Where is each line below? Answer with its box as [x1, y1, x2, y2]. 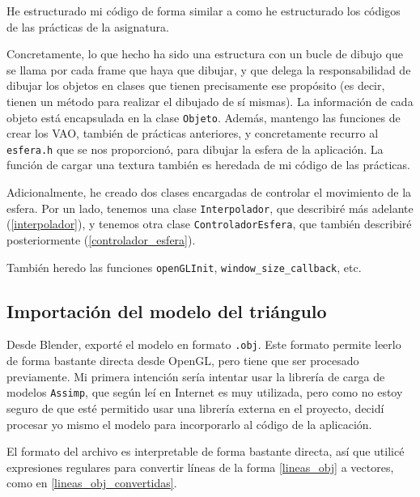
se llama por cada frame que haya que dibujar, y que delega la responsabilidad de [6, 61, 411, 78]
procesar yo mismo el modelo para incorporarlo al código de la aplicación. [6, 415, 372, 432]
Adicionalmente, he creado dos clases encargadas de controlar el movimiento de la [6, 184, 412, 201]
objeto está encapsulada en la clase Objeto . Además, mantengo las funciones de [6, 108, 401, 125]
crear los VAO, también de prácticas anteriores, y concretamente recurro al [6, 125, 379, 142]
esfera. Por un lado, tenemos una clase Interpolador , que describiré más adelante [6, 199, 414, 216]
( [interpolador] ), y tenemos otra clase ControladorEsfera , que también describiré [6, 215, 412, 232]
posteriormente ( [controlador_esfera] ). [6, 231, 196, 248]
